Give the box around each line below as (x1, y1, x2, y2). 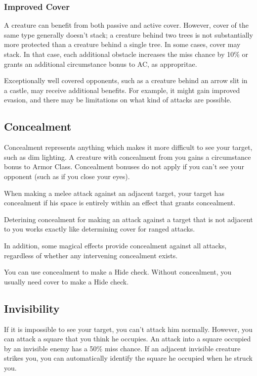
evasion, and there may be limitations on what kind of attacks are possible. (4, 94, 232, 105)
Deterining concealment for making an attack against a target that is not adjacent (4, 214, 253, 224)
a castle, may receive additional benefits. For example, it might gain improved (4, 85, 240, 95)
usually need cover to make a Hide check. (4, 276, 129, 286)
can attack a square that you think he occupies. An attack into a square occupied (4, 333, 251, 344)
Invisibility (4, 300, 60, 316)
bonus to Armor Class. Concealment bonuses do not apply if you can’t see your (4, 161, 244, 172)
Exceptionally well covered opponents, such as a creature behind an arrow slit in (4, 75, 248, 86)
